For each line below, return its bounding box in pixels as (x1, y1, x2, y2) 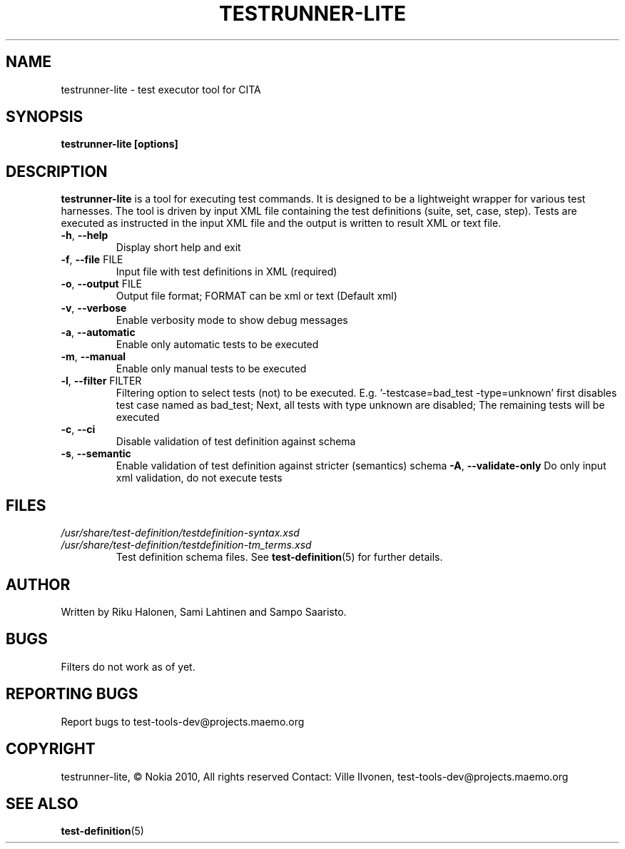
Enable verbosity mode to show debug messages (116, 314, 348, 327)
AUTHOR (6, 575, 71, 594)
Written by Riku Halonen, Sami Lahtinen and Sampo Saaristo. (61, 605, 347, 618)
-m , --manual (61, 350, 126, 363)
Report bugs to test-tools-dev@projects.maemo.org (61, 715, 305, 728)
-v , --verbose (61, 302, 127, 315)
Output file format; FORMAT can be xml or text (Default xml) (116, 290, 397, 303)
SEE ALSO (6, 794, 78, 813)
